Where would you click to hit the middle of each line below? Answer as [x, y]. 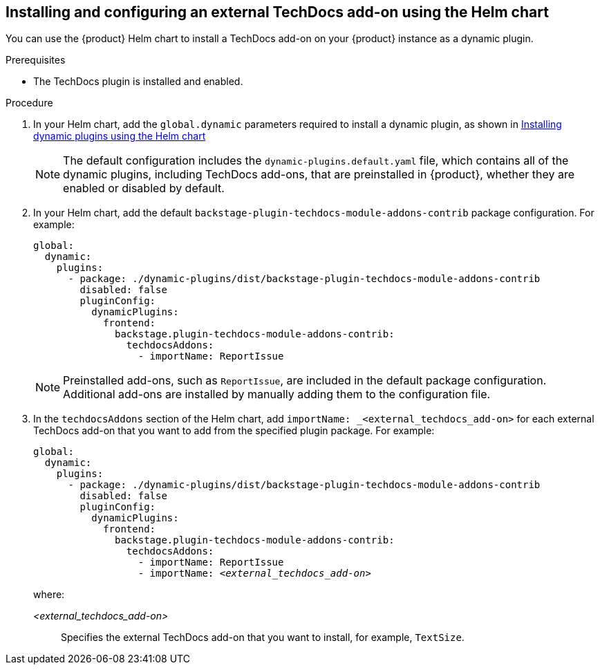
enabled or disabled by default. [144, 188]
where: [49, 595]
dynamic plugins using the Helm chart [120, 136]
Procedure [29, 103]
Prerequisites [36, 60]
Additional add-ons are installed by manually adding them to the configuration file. [277, 394]
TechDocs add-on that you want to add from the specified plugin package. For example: [234, 431]
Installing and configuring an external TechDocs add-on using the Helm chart [277, 12]
